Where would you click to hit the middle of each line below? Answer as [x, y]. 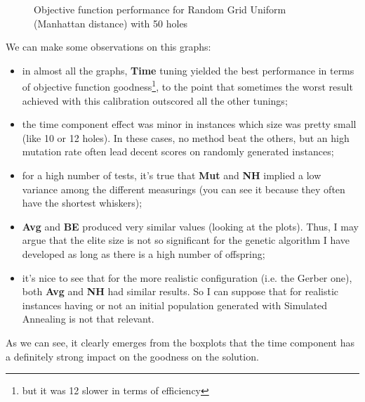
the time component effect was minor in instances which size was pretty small [189, 124]
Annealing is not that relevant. [88, 319]
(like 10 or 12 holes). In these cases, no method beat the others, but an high [186, 137]
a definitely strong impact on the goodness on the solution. [132, 356]
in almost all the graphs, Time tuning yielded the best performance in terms [188, 70]
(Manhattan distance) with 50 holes [111, 23]
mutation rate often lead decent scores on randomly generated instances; [178, 151]
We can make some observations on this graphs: [108, 47]
